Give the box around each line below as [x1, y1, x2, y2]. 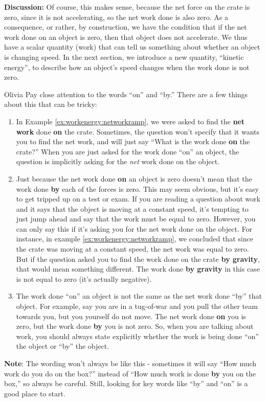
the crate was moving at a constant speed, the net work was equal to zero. [16, 243, 249, 254]
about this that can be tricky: [4, 99, 97, 109]
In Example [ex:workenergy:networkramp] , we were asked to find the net [16, 116, 245, 126]
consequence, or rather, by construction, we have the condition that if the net [4, 21, 247, 32]
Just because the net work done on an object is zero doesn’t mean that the [16, 173, 252, 184]
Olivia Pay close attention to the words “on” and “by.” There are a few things [4, 88, 248, 99]
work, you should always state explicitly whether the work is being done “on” [16, 330, 259, 341]
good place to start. [4, 388, 65, 398]
